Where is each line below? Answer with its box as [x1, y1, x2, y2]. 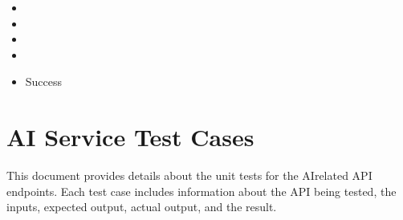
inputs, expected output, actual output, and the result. [6, 198, 277, 215]
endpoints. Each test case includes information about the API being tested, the [6, 182, 397, 199]
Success [25, 73, 63, 90]
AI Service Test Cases [6, 120, 254, 153]
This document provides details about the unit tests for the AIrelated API [6, 167, 372, 184]
